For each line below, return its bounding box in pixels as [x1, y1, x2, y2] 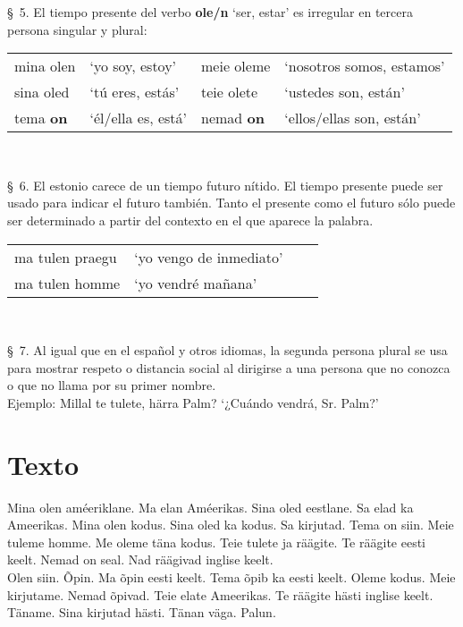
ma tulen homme [14, 272, 121, 293]
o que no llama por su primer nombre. [7, 376, 216, 394]
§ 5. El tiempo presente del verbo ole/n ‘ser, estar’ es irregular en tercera [7, 3, 413, 21]
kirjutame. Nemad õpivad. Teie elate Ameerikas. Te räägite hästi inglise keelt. [7, 585, 434, 604]
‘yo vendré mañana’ [134, 272, 257, 293]
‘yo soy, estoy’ [89, 55, 177, 77]
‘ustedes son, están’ [284, 81, 405, 103]
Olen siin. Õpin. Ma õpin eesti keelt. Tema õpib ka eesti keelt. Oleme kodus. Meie [7, 568, 456, 587]
